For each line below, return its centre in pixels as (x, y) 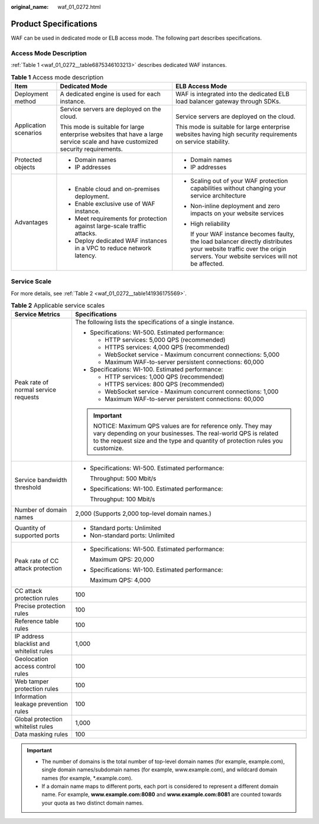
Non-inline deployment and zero (235, 206)
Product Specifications (54, 24)
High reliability (210, 224)
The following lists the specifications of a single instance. (154, 322)
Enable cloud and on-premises (117, 189)
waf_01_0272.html (79, 7)
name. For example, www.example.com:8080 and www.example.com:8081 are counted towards (162, 794)
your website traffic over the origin (238, 248)
